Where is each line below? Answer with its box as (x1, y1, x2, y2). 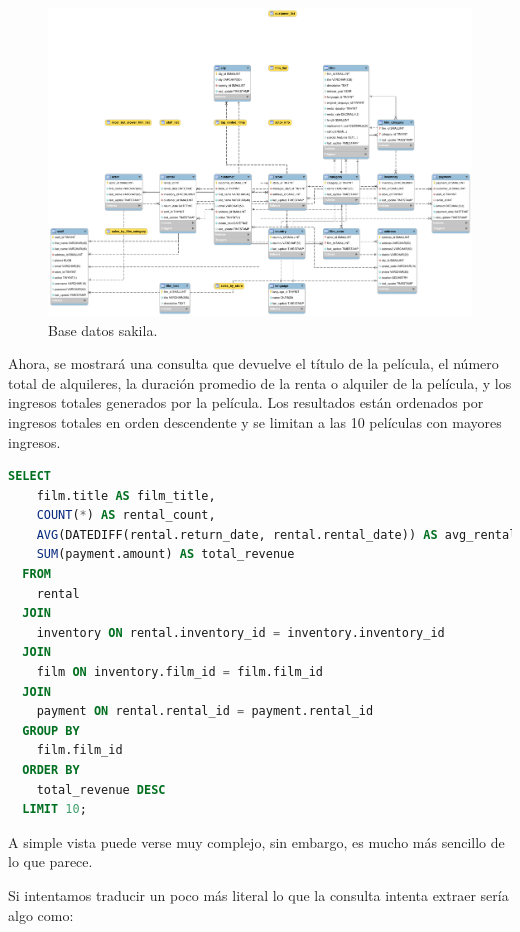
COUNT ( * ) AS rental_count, (36, 508, 216, 523)
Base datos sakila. (48, 319, 158, 340)
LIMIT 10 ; (22, 802, 87, 817)
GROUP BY (22, 723, 80, 738)
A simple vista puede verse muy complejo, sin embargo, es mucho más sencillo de (8, 831, 505, 852)
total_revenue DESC (36, 782, 166, 797)
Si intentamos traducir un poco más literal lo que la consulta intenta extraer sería (8, 884, 509, 905)
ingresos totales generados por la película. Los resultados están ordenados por (8, 392, 484, 413)
